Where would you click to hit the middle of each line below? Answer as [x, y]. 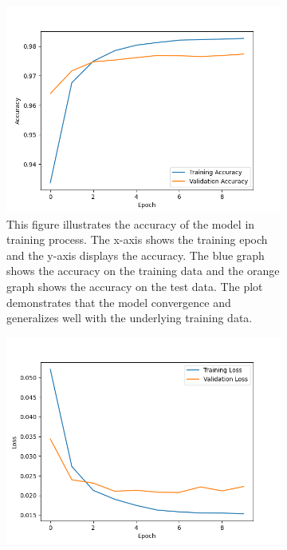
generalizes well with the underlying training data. [130, 318]
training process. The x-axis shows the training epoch [137, 239]
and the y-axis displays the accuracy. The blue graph [136, 255]
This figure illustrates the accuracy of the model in [131, 223]
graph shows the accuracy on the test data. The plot [135, 286]
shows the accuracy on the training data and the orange [143, 271]
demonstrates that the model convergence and [119, 302]
